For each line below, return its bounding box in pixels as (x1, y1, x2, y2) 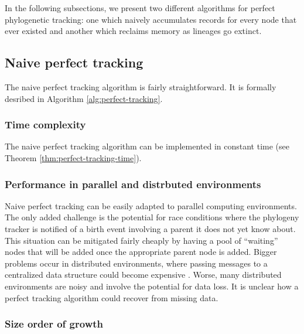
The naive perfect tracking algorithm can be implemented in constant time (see (5, 140, 289, 152)
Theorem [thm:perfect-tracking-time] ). (5, 151, 142, 163)
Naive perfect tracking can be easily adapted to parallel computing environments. (5, 199, 297, 212)
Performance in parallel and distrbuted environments (5, 176, 261, 191)
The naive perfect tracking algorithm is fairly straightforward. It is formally (5, 80, 276, 93)
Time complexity (5, 117, 86, 132)
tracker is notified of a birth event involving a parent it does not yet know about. (5, 222, 296, 234)
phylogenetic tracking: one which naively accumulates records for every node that (5, 13, 297, 25)
